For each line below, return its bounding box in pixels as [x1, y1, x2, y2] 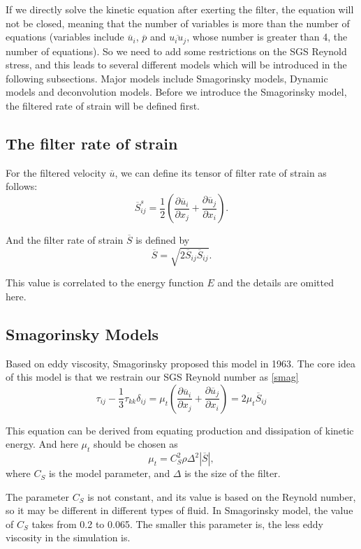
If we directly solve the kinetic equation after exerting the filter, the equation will [6, 2, 354, 16]
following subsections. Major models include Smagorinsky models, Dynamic [6, 71, 328, 85]
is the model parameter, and [48, 466, 170, 481]
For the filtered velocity [6, 165, 106, 180]
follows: [6, 179, 38, 193]
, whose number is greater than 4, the [186, 29, 348, 44]
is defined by [135, 233, 190, 247]
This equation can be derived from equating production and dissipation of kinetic [6, 423, 354, 437]
